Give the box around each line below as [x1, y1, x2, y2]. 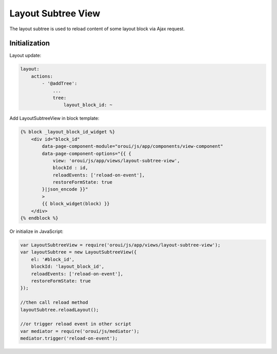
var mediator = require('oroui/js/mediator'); [20, 328, 140, 334]
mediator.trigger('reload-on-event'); [20, 336, 118, 341]
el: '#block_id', [31, 257, 75, 262]
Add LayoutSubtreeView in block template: [9, 115, 100, 122]
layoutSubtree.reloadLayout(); [20, 307, 100, 312]
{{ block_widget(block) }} [42, 201, 110, 207]
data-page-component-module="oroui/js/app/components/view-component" [42, 144, 223, 149]
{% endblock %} [20, 215, 58, 221]
